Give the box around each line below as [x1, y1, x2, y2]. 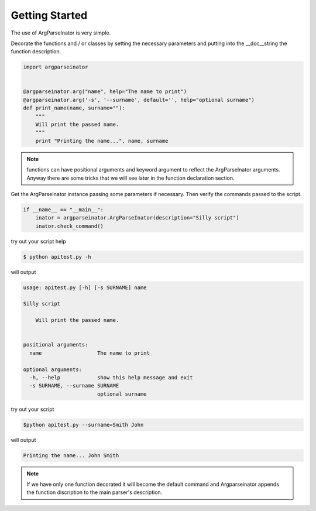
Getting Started [11, 9, 88, 22]
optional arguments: [23, 366, 82, 373]
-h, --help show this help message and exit [29, 374, 193, 380]
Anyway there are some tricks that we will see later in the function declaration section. [26, 174, 235, 181]
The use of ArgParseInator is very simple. [11, 29, 111, 36]
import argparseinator [23, 64, 88, 70]
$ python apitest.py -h [23, 253, 92, 260]
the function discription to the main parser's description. [26, 489, 163, 496]
